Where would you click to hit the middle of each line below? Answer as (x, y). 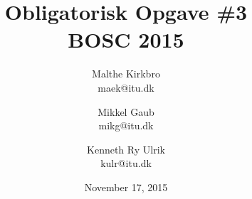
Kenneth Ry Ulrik (126, 149)
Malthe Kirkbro (126, 74)
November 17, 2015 (126, 187)
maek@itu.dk (126, 87)
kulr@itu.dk (126, 163)
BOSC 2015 (126, 39)
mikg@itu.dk (126, 125)
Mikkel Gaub (126, 111)
